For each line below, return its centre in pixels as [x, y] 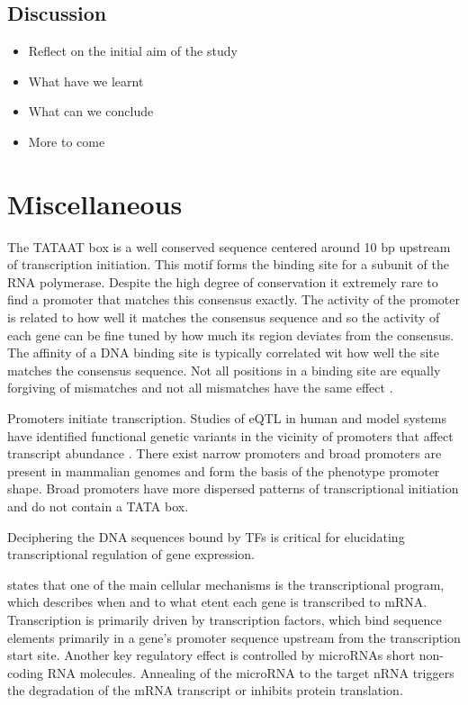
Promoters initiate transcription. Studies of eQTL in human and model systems [227, 418]
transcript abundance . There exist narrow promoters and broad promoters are [225, 453]
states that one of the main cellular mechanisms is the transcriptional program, [226, 584]
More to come [67, 141]
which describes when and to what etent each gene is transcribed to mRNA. [217, 602]
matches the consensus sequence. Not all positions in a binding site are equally [224, 370]
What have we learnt [86, 81]
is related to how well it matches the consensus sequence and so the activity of [224, 317]
